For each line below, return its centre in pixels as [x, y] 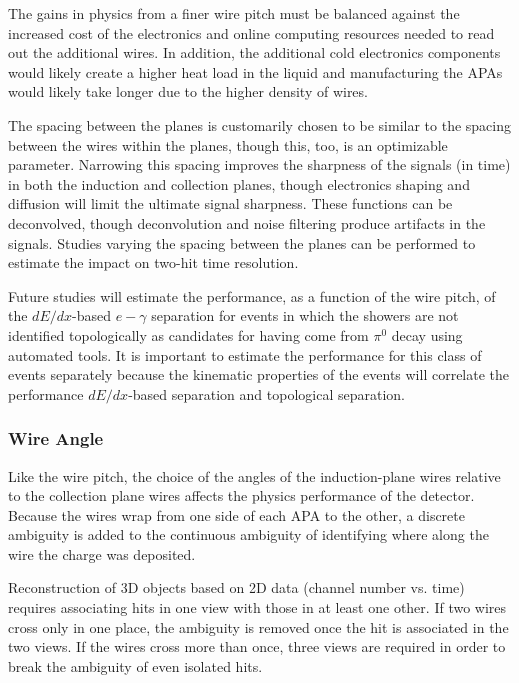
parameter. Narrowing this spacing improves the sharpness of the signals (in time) [259, 164]
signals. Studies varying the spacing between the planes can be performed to [242, 242]
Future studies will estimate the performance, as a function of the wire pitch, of [252, 295]
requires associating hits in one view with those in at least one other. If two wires [257, 607]
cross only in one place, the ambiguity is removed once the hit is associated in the [258, 626]
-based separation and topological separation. [266, 393]
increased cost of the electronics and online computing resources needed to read [251, 32]
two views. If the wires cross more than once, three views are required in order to [257, 646]
